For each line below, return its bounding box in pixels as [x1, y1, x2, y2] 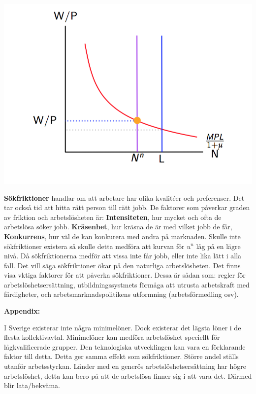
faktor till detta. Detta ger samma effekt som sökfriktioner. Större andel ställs [4, 351, 239, 361]
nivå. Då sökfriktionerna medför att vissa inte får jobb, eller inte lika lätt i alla [4, 251, 242, 261]
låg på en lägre [196, 241, 241, 251]
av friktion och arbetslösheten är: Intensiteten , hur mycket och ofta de [4, 212, 222, 222]
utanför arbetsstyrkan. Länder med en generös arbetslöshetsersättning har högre [4, 361, 246, 371]
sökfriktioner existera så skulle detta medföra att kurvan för [4, 241, 185, 251]
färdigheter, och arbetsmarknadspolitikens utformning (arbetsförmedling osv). [4, 289, 239, 299]
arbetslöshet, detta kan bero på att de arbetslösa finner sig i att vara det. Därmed [4, 370, 252, 381]
